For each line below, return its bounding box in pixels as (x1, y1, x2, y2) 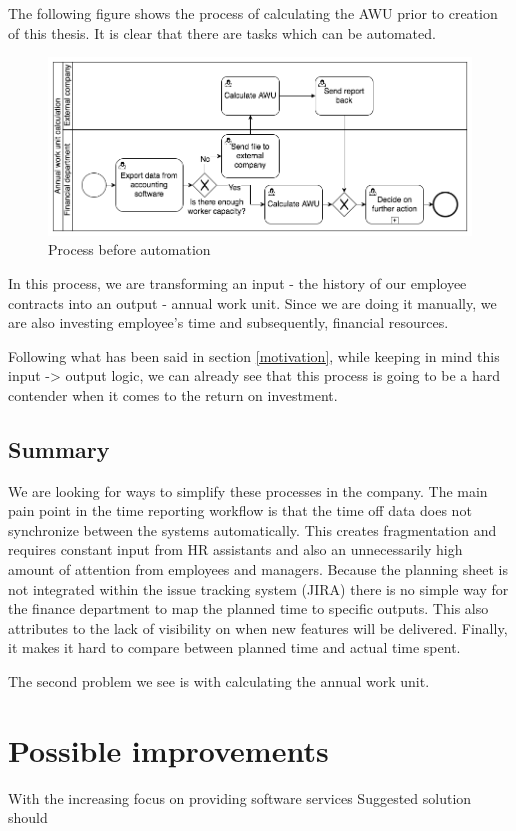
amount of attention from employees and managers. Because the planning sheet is (8, 559, 508, 580)
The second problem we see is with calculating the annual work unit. (8, 671, 430, 692)
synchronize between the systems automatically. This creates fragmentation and (8, 519, 497, 540)
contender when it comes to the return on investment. (8, 384, 338, 405)
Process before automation (48, 239, 211, 260)
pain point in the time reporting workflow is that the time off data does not (8, 500, 472, 521)
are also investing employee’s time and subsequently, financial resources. (8, 312, 449, 333)
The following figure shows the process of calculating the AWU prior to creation (8, 3, 498, 23)
